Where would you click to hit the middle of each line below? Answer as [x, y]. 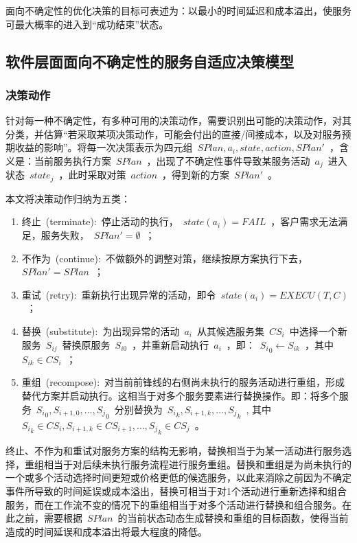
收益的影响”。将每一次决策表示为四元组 [104, 147]
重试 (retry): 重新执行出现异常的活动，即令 [119, 294]
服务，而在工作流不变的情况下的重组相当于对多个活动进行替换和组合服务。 [174, 504]
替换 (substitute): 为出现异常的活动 [101, 331]
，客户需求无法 [304, 221]
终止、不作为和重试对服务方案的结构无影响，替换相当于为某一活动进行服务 [174, 451]
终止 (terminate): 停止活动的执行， [100, 221]
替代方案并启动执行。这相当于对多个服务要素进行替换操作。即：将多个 [180, 396]
